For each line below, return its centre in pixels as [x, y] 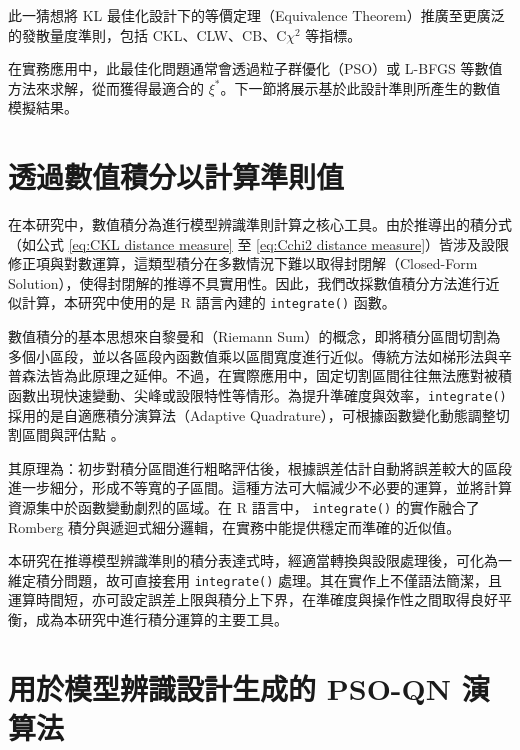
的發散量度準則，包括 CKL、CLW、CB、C [147, 34]
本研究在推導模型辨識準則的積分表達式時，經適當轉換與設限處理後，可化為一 [260, 560]
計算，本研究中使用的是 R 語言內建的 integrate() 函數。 [208, 302]
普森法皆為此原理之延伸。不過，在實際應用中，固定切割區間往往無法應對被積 [260, 375]
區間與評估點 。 [73, 434]
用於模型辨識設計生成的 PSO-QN [229, 687]
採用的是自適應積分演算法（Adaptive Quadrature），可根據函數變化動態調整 [252, 414]
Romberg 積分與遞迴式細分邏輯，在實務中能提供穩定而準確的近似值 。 [234, 526]
